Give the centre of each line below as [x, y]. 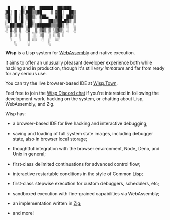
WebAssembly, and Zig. [30, 104]
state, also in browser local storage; [50, 139]
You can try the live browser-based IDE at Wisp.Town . [62, 83]
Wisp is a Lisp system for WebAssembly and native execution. [70, 53]
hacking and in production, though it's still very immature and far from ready [85, 68]
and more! [23, 213]
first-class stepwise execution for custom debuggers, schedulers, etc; [86, 184]
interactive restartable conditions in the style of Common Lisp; [78, 174]
